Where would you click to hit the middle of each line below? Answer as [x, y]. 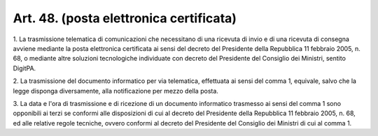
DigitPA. [24, 68]
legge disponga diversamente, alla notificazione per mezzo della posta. [115, 91]
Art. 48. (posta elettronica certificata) [125, 18]
